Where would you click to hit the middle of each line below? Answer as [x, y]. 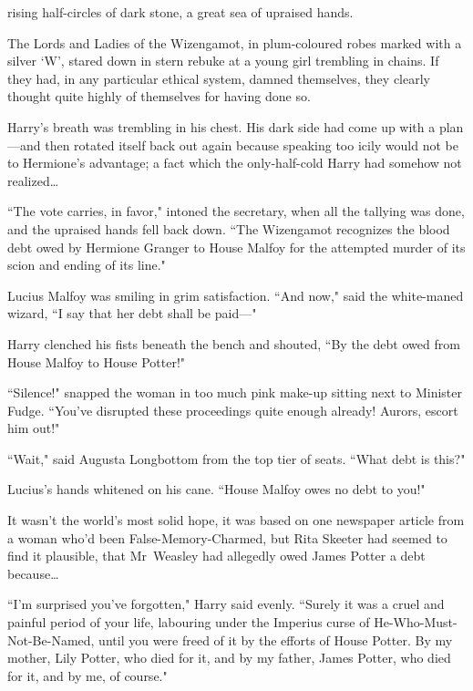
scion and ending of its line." [87, 265]
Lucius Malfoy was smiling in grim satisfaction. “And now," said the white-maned [236, 295]
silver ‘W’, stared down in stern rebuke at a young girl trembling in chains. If [223, 61]
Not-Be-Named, [51, 639]
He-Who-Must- [416, 622]
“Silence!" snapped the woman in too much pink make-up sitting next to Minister [235, 392]
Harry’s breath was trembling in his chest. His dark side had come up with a [221, 126]
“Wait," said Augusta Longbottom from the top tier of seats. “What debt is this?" [236, 458]
